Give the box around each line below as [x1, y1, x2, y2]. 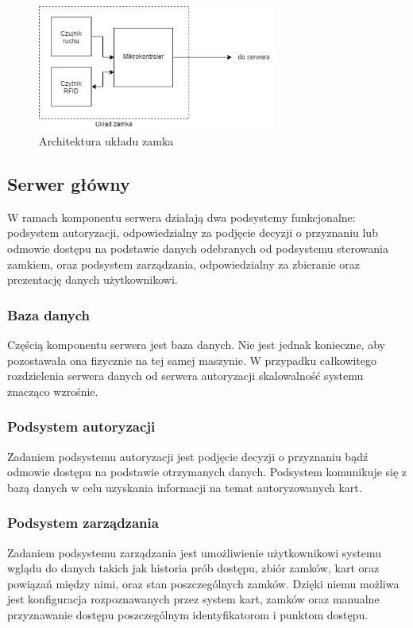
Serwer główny [7, 172, 130, 196]
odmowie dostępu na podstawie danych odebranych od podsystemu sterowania [7, 240, 388, 257]
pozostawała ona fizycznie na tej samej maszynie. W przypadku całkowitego [7, 351, 377, 368]
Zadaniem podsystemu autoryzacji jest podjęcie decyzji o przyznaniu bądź [7, 448, 369, 464]
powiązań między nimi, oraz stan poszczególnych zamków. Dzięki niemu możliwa [7, 575, 399, 591]
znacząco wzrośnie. [7, 382, 98, 399]
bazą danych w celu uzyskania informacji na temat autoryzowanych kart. [7, 479, 362, 495]
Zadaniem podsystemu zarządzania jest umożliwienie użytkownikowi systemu [7, 544, 381, 560]
